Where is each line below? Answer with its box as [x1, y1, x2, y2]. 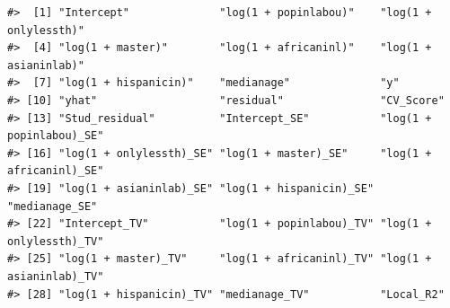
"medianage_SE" [7, 199, 98, 213]
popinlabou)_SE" [7, 129, 104, 143]
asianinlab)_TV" [7, 269, 104, 283]
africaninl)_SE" [7, 164, 104, 178]
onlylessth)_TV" [7, 234, 104, 248]
